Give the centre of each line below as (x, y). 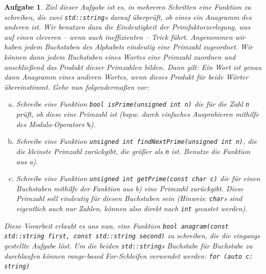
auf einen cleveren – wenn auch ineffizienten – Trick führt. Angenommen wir (125, 36)
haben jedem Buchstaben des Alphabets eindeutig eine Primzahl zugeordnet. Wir (129, 47)
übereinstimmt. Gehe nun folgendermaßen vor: (77, 86)
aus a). (27, 161)
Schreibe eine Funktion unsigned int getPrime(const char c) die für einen (138, 178)
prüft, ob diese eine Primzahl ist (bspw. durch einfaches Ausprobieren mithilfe (138, 114)
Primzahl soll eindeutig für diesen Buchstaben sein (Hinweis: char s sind (129, 198)
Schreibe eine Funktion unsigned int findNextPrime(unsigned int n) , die (137, 141)
